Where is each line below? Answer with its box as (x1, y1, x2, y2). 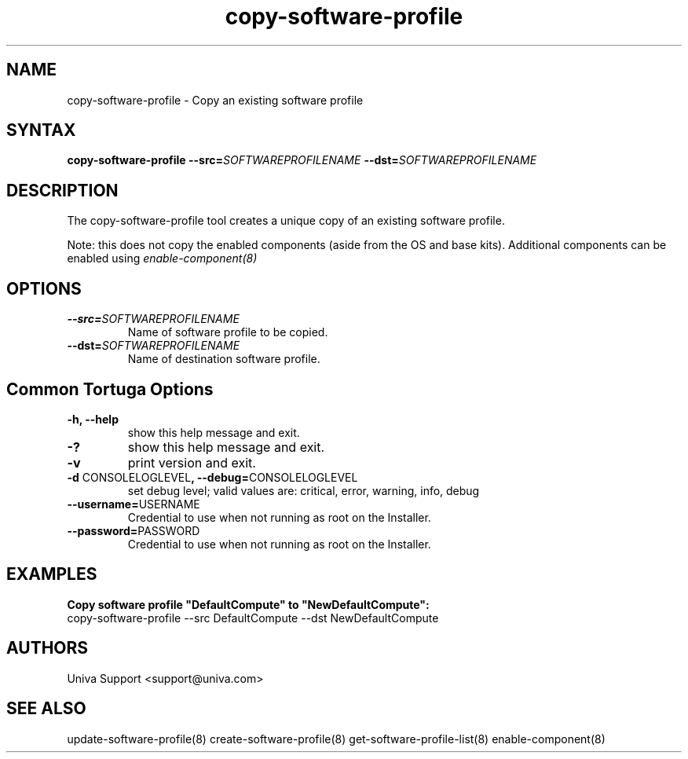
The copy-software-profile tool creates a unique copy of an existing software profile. (67, 214, 505, 228)
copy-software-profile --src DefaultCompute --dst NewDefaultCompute (67, 610, 439, 625)
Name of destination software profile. (127, 352, 320, 366)
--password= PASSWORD (67, 523, 200, 537)
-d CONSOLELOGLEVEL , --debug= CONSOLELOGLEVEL (67, 470, 358, 484)
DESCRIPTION (6, 180, 119, 200)
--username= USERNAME (67, 497, 200, 511)
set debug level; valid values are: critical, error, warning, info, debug (127, 483, 480, 497)
